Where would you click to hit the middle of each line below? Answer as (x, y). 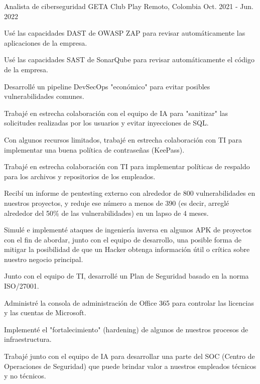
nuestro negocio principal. (44, 259)
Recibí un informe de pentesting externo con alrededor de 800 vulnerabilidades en (130, 193)
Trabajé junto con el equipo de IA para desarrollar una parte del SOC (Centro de (129, 356)
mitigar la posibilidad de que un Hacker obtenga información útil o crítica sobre (127, 249)
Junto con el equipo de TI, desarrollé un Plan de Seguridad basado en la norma (126, 276)
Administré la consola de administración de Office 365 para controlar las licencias (129, 302)
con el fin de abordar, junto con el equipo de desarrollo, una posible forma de (123, 239)
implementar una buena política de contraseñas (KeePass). (94, 149)
